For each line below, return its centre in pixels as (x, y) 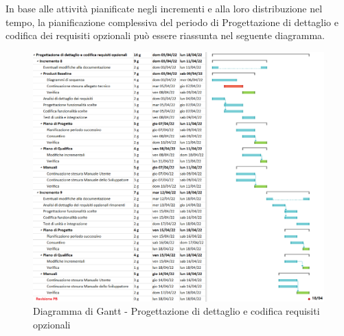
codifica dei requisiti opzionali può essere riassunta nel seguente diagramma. (165, 35)
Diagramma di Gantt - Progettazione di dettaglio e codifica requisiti (176, 311)
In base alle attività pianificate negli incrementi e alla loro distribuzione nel (164, 8)
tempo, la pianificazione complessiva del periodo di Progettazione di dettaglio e (172, 22)
